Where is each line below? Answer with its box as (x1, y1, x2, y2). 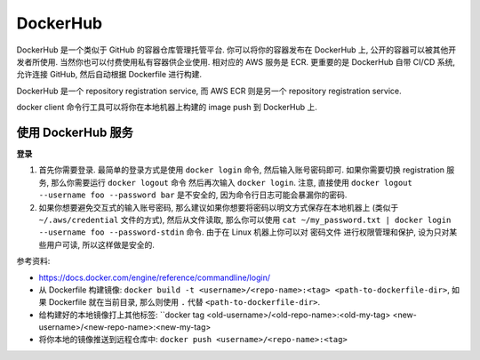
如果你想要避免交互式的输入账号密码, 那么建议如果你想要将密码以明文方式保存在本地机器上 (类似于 (38, 202, 399, 212)
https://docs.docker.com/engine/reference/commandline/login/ (38, 272, 271, 283)
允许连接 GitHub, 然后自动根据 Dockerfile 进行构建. (16, 69, 203, 80)
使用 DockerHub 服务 (16, 124, 133, 140)
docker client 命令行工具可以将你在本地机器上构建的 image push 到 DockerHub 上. (16, 102, 317, 113)
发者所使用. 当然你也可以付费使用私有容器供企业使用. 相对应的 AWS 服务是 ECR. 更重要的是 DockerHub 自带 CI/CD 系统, (16, 56, 455, 67)
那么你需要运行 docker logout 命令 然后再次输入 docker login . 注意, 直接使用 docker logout (50, 177, 412, 188)
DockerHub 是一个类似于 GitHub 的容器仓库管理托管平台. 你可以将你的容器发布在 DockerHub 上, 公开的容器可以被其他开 (16, 44, 457, 55)
